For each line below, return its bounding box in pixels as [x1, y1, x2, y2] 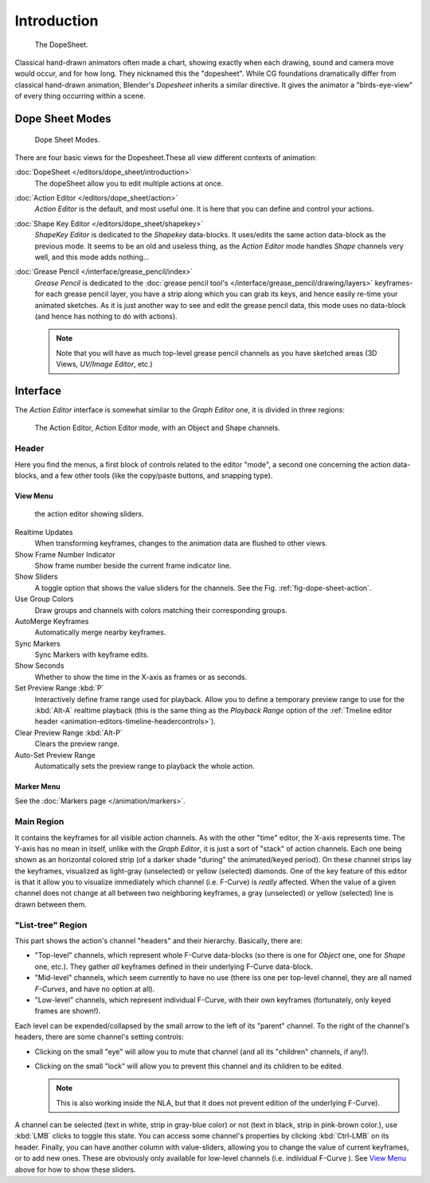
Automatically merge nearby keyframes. [34, 627, 166, 637]
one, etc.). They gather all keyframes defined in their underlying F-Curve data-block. [34, 962, 314, 971]
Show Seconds [14, 661, 64, 670]
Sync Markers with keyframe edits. [34, 650, 149, 660]
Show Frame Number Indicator [14, 549, 115, 559]
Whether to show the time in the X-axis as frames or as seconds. [34, 672, 248, 681]
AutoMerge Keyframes [14, 616, 89, 626]
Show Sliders [14, 572, 58, 581]
